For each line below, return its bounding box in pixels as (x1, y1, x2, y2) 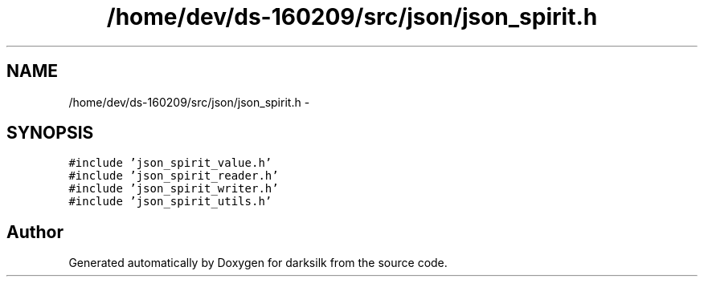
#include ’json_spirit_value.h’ (68, 156, 272, 170)
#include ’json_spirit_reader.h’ (68, 169, 279, 183)
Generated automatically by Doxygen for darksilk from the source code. (68, 256, 448, 270)
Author (6, 221, 63, 242)
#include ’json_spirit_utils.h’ (68, 195, 272, 208)
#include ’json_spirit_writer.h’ (68, 182, 279, 196)
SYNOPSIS (6, 123, 94, 144)
